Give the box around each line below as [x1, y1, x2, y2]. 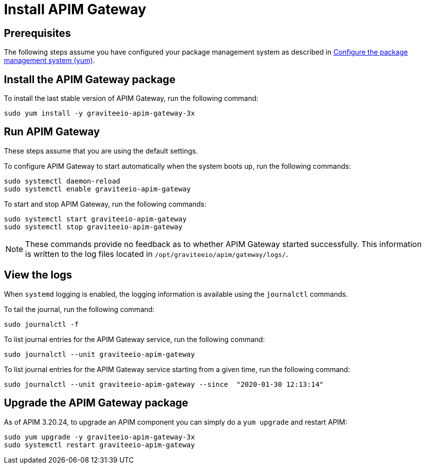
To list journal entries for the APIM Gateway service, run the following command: [4, 335, 265, 343]
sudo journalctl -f [4, 320, 79, 328]
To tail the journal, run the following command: [4, 305, 155, 313]
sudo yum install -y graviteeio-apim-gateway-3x [4, 109, 195, 118]
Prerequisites [4, 27, 71, 39]
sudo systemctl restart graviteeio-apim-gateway [4, 440, 195, 449]
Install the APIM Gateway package [4, 73, 176, 86]
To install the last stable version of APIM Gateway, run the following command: [4, 94, 259, 103]
